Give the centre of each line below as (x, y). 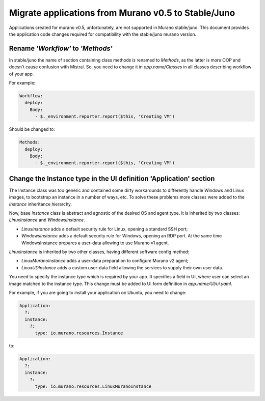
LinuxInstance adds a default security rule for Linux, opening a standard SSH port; (105, 229)
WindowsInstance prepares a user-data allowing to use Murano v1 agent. (95, 243)
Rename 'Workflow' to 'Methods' (61, 48)
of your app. (22, 74)
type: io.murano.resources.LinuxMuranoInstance (93, 386)
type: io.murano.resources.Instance (79, 333)
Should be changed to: (32, 129)
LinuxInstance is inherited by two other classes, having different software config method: (99, 252)
